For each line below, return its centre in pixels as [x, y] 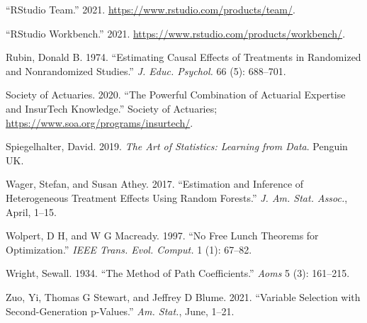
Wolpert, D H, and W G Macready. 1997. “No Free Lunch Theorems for [162, 236]
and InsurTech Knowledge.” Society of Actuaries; [112, 108]
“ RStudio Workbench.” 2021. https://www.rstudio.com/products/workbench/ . [176, 33]
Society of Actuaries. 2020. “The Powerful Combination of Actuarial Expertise [176, 95]
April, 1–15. [32, 211]
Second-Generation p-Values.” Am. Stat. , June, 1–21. [120, 311]
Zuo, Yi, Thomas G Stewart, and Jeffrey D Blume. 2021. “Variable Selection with [183, 296]
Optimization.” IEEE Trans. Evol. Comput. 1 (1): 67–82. [129, 249]
